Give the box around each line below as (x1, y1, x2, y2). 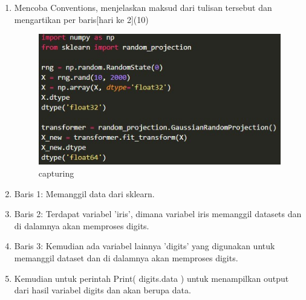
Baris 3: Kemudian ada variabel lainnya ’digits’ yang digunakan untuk (14, 240, 275, 252)
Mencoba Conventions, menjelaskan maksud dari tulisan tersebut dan (14, 1, 272, 13)
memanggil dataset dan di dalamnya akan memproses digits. (14, 251, 238, 264)
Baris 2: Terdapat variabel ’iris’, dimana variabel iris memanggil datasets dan (14, 207, 302, 220)
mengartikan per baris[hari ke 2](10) (14, 13, 149, 25)
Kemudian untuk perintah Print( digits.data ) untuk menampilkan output (14, 272, 289, 284)
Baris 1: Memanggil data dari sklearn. (14, 187, 155, 200)
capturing (38, 167, 74, 179)
